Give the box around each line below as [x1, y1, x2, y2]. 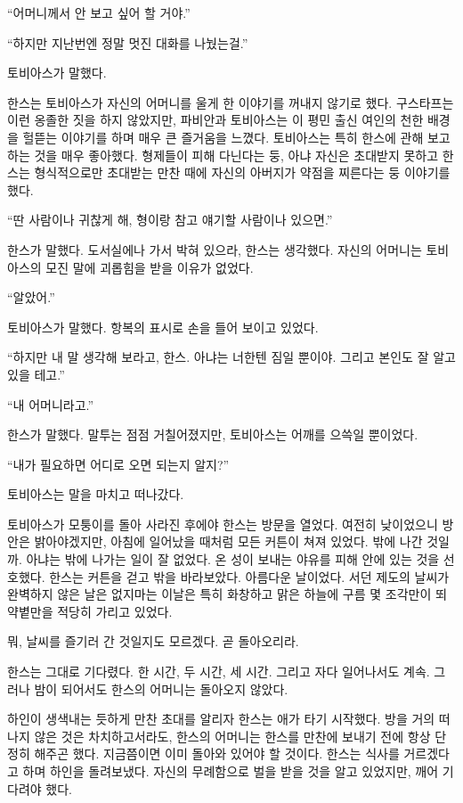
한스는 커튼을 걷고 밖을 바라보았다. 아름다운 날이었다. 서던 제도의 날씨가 [49, 567, 450, 586]
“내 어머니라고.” [7, 395, 94, 414]
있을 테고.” [7, 365, 65, 383]
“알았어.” [7, 288, 55, 307]
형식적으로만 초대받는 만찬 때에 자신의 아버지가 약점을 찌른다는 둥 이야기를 [34, 163, 451, 182]
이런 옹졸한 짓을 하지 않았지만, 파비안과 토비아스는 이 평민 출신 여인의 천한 [7, 111, 424, 129]
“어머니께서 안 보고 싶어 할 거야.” [7, 4, 191, 21]
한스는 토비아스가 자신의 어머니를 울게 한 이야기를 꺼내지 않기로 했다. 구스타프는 [7, 93, 454, 111]
